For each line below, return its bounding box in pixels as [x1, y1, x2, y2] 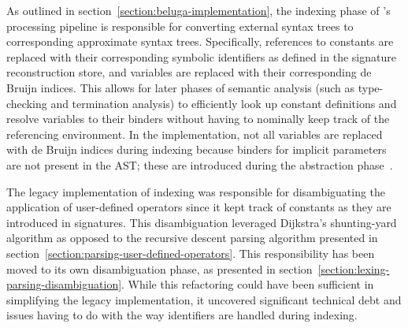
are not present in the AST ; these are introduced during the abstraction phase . [6, 156, 393, 173]
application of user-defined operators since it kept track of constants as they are [6, 199, 391, 215]
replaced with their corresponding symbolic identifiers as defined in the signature [6, 48, 396, 65]
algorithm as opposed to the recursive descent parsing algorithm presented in [6, 229, 378, 246]
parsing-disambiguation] [6, 276, 122, 293]
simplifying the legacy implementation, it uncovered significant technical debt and [6, 291, 402, 307]
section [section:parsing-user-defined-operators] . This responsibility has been [6, 244, 375, 261]
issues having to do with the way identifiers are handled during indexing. [6, 307, 358, 323]
